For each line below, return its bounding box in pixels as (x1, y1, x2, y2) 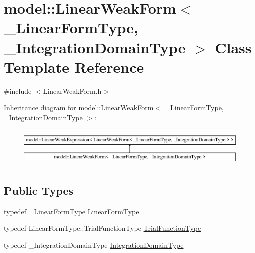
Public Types (4, 182, 74, 198)
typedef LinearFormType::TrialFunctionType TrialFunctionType (4, 223, 201, 233)
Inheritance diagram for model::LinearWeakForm (4, 102, 154, 113)
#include (4, 85, 32, 96)
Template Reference (4, 56, 144, 77)
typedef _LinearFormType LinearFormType (4, 206, 139, 216)
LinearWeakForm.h (43, 85, 102, 96)
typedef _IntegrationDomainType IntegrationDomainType (4, 239, 184, 250)
